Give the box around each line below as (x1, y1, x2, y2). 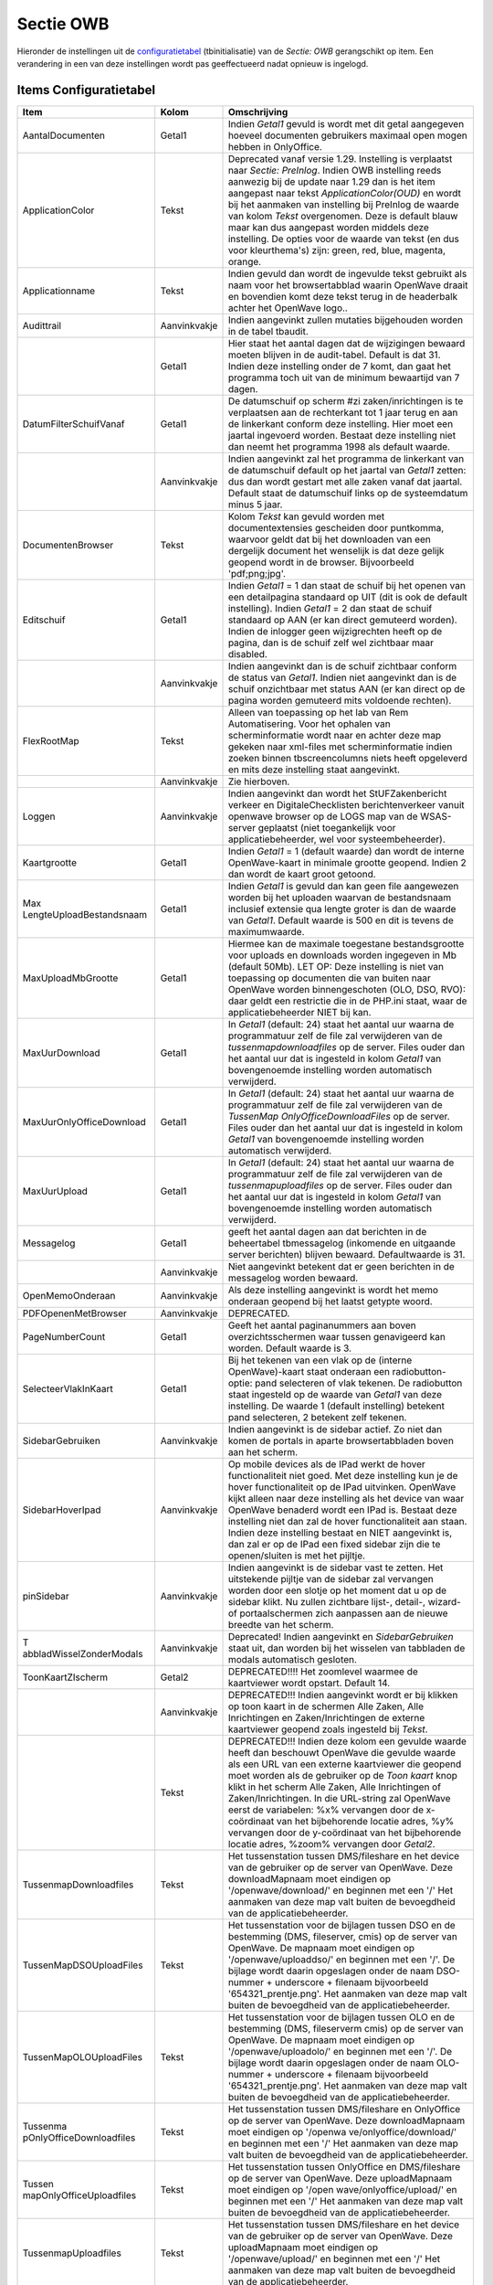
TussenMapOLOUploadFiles (22, 2050, 143, 2063)
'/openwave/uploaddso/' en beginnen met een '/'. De (227, 1952, 456, 1965)
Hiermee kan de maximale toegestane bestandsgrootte (227, 937, 465, 950)
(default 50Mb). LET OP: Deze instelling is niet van (227, 960, 445, 972)
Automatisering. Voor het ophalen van (227, 717, 392, 730)
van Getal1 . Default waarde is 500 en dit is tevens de (227, 914, 454, 927)
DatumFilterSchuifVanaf (22, 417, 125, 430)
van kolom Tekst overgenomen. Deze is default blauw (227, 209, 458, 222)
